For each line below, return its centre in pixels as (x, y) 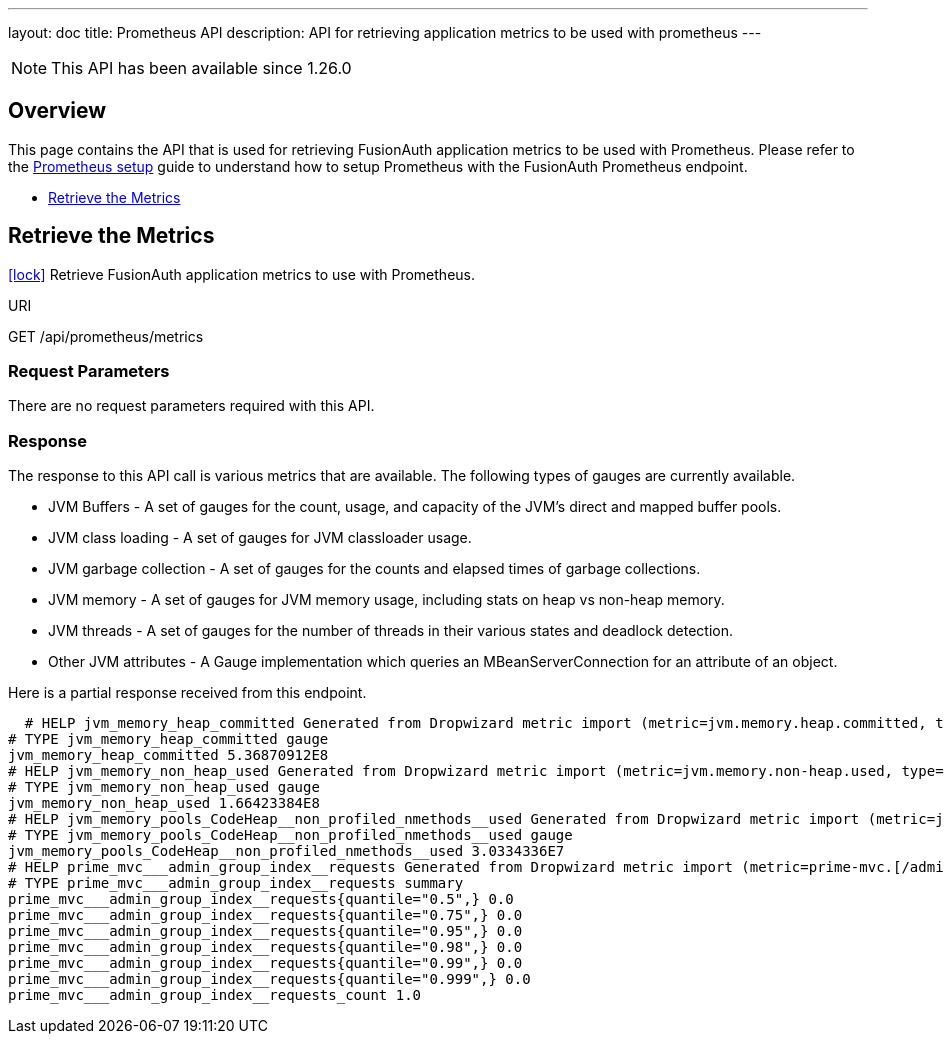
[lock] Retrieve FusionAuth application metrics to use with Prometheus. (241, 274)
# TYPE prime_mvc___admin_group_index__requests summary (236, 883)
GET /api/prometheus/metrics (106, 336)
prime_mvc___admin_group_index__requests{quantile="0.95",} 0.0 (265, 931)
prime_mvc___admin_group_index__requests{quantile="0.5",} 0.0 (261, 899)
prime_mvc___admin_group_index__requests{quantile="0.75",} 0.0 (265, 915)
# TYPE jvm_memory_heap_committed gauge (168, 739)
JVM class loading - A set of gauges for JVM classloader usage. (260, 538)
